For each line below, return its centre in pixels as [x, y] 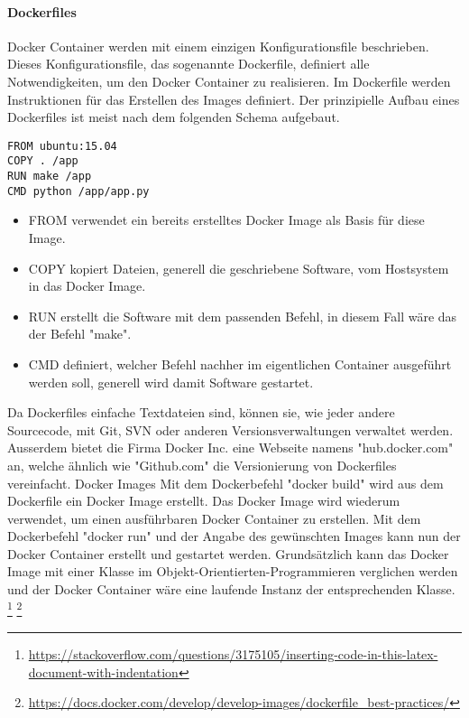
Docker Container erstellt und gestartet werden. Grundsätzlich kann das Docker [228, 553]
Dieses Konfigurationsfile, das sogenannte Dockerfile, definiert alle [189, 64]
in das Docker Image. [87, 286]
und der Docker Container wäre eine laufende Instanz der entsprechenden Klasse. [231, 589]
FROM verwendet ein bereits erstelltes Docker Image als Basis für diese [226, 220]
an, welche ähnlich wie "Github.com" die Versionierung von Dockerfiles [202, 465]
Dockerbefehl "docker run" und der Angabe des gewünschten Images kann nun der [234, 536]
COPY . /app [43, 161]
